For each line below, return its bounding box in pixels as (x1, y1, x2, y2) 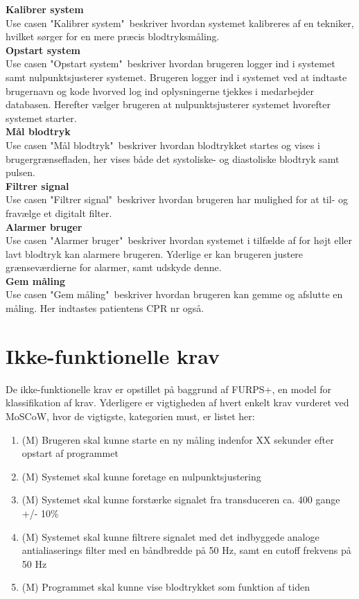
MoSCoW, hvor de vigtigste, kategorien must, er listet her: (6, 408, 255, 423)
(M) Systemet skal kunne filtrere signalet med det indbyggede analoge (21, 529, 319, 544)
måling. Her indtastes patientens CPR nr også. (6, 301, 204, 315)
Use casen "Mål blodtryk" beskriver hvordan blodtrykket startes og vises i (6, 137, 320, 152)
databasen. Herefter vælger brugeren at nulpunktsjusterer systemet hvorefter (6, 97, 331, 112)
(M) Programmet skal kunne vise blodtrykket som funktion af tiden (21, 580, 310, 594)
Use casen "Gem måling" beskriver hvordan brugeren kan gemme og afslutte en (6, 287, 343, 302)
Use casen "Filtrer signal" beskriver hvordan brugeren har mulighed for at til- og (6, 192, 348, 207)
